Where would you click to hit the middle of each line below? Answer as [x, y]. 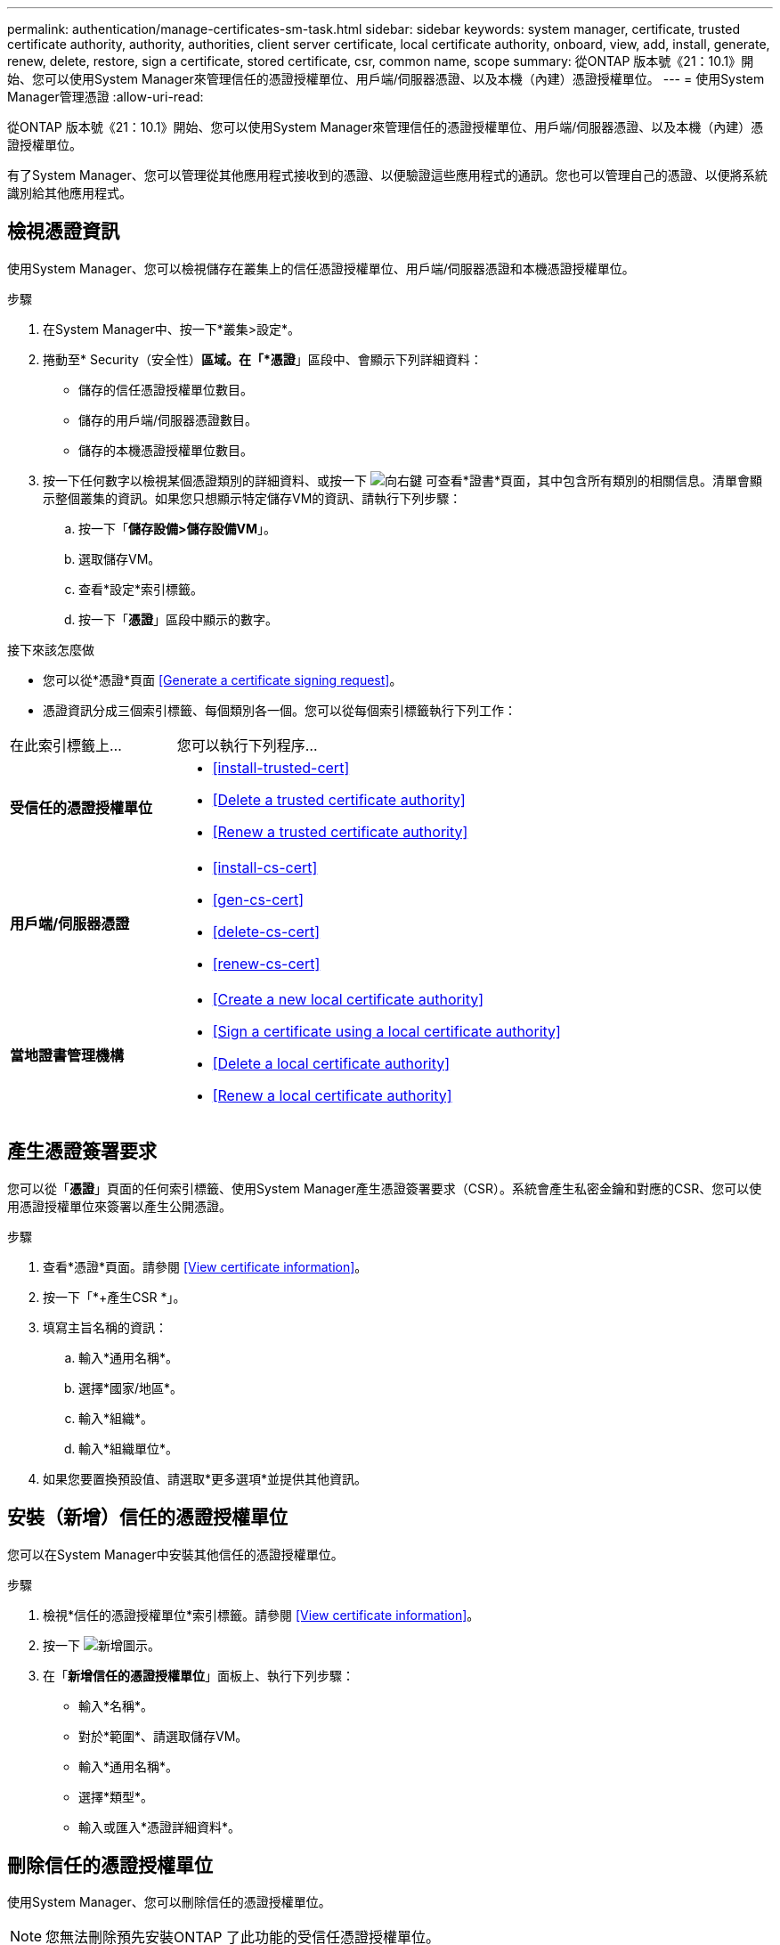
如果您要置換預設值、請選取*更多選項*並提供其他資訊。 [205, 1478]
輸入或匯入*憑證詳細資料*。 [160, 1827]
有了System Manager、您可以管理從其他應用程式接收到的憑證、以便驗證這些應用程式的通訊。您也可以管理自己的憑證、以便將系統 [387, 175]
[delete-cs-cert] [266, 931]
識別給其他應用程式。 [69, 193]
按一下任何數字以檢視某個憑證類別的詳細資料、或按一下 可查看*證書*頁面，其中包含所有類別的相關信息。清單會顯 [402, 480]
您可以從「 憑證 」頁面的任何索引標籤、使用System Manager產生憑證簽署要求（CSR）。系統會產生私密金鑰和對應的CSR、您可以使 [385, 1188]
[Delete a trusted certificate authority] [339, 799]
